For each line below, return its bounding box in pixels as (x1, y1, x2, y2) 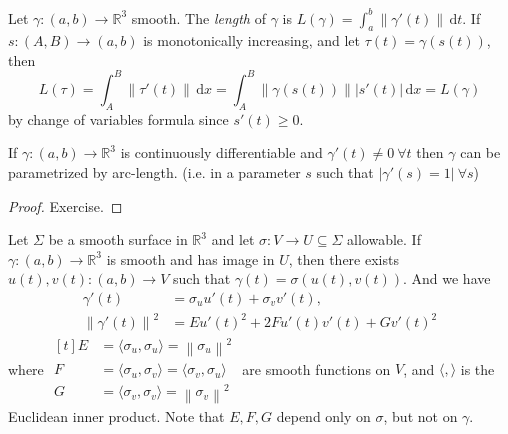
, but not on (383, 405, 458, 426)
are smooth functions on (242, 358, 391, 379)
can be (460, 142, 501, 163)
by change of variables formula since (8, 108, 229, 129)
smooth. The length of (131, 7, 266, 28)
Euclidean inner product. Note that (8, 405, 225, 426)
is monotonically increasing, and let (143, 30, 360, 51)
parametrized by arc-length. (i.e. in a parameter (8, 161, 301, 182)
